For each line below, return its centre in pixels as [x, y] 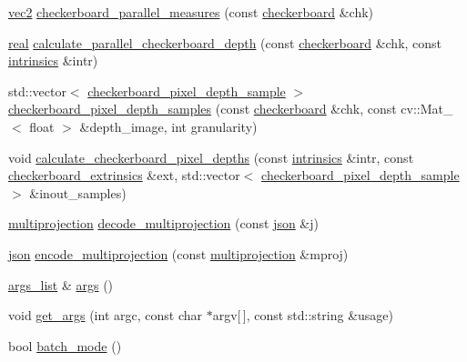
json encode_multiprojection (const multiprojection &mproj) [178, 253]
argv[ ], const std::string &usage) [303, 315]
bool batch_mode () [65, 345]
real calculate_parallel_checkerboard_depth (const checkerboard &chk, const [225, 42]
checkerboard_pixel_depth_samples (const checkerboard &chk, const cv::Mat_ [231, 109]
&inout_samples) [78, 192]
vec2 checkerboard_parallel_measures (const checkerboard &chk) [191, 12]
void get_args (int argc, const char [105, 315]
